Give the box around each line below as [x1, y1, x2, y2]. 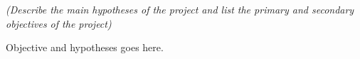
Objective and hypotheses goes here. [6, 40, 164, 55]
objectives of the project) [6, 16, 112, 31]
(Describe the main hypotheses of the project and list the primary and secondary [6, 2, 354, 16]
